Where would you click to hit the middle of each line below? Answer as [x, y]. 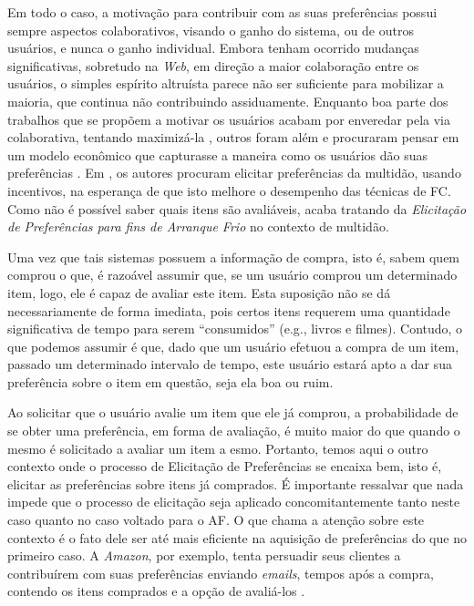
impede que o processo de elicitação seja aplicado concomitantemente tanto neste [234, 502]
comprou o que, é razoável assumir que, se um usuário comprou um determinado [232, 275]
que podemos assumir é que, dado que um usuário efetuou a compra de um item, [233, 346]
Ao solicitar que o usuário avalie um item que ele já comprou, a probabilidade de [233, 412]
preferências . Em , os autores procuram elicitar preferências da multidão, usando [234, 173]
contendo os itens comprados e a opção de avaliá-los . [156, 591]
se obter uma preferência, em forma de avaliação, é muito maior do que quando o [234, 431]
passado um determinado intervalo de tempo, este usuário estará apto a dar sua [230, 364]
